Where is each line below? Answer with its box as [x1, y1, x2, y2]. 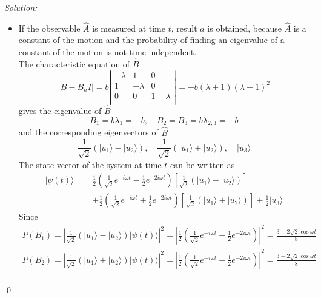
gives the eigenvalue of [18, 104, 102, 117]
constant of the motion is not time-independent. [18, 46, 197, 58]
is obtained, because [207, 21, 282, 34]
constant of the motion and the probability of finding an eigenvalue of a [18, 33, 285, 46]
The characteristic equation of [18, 57, 130, 70]
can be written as [170, 158, 235, 171]
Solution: [4, 1, 38, 13]
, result [171, 21, 197, 34]
